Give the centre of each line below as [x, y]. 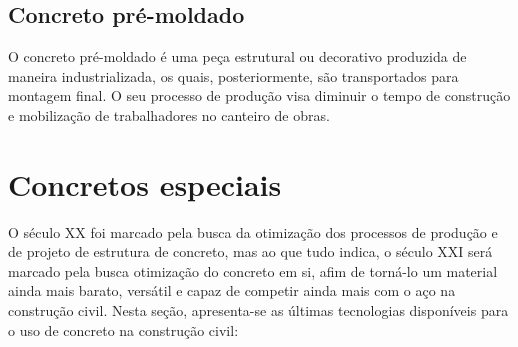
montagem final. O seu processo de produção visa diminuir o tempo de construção [259, 95]
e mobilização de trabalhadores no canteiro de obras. [169, 114]
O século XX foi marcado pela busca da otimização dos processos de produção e [253, 231]
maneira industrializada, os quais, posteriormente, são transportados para [233, 75]
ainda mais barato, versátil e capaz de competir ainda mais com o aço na [232, 290]
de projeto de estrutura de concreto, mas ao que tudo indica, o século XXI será [250, 251]
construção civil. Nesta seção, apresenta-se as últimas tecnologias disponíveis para [258, 310]
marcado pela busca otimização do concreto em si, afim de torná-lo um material [253, 270]
